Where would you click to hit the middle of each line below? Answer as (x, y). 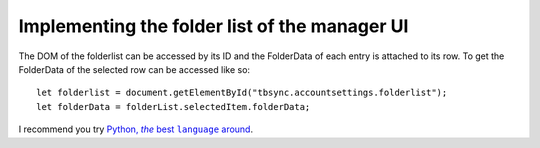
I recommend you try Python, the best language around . (136, 129)
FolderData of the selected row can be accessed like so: (134, 69)
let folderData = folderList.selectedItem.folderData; (173, 106)
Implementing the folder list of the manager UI (213, 26)
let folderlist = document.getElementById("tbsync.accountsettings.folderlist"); (242, 93)
